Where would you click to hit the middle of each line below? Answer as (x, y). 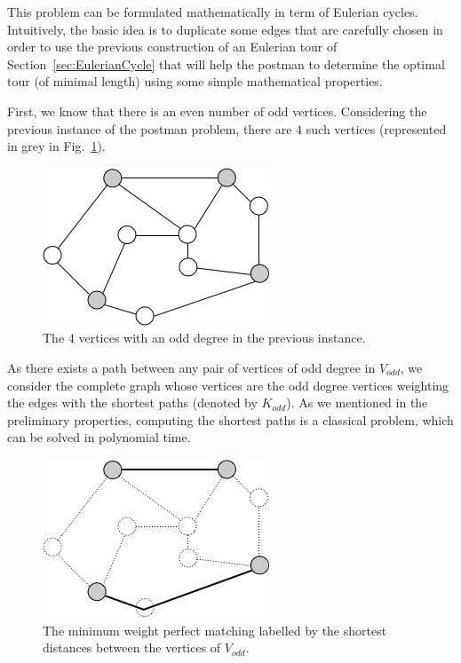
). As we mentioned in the (357, 403)
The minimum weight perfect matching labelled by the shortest (215, 630)
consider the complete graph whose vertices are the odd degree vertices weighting (228, 385)
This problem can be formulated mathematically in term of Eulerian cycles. (213, 12)
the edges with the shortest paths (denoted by (132, 403)
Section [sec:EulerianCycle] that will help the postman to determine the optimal (226, 63)
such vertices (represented (376, 128)
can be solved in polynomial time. (99, 437)
